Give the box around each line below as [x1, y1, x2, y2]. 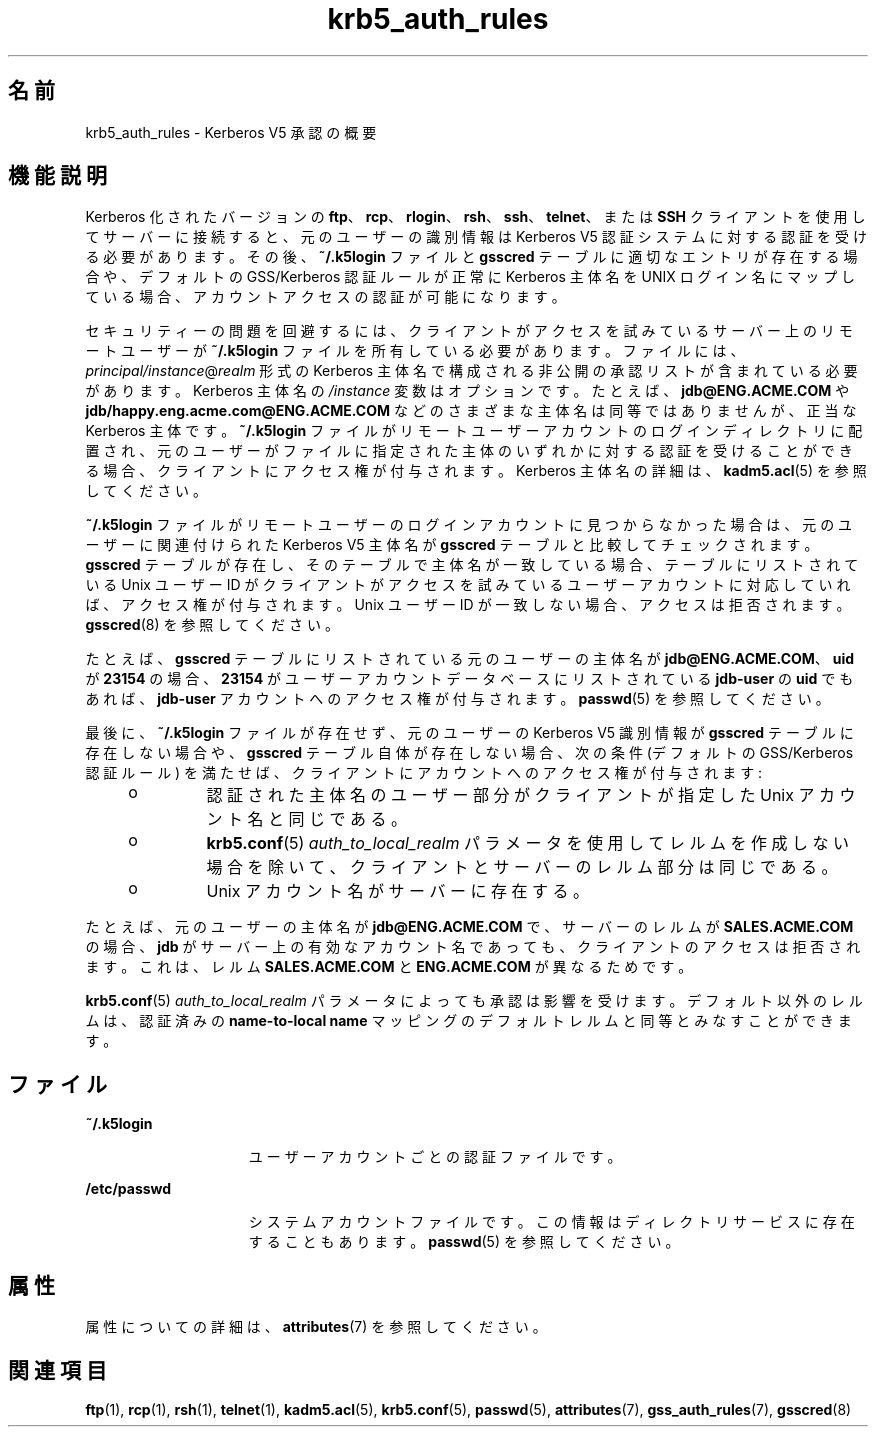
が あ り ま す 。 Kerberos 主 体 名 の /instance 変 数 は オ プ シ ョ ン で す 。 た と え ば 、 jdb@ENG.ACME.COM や [85, 382, 850, 400]
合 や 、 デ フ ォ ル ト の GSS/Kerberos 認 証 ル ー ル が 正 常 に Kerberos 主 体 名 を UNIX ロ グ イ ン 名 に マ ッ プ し [85, 268, 856, 286]
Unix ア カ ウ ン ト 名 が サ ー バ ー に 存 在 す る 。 [206, 881, 589, 902]
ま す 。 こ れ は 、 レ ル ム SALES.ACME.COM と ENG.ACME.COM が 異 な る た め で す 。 [85, 958, 693, 976]
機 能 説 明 [8, 163, 107, 189]
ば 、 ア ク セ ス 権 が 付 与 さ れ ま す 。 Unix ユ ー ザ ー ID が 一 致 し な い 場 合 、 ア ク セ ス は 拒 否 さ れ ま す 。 [85, 596, 851, 614]
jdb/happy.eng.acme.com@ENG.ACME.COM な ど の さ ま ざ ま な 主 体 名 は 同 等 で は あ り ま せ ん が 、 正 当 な [85, 402, 857, 420]
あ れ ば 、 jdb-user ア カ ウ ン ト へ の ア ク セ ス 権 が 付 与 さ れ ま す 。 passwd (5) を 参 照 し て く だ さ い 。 [85, 690, 830, 708]
